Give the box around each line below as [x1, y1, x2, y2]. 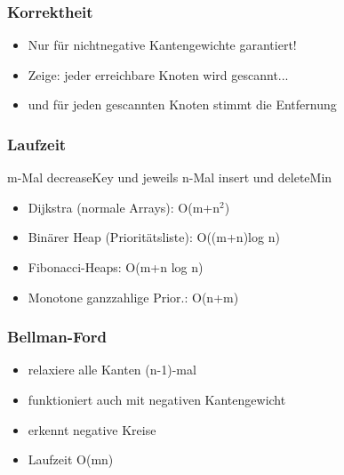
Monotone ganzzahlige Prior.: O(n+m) [28, 287, 239, 306]
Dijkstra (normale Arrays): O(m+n [28, 197, 220, 216]
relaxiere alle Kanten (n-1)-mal [28, 360, 196, 379]
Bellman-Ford [7, 326, 107, 348]
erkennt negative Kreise [28, 420, 156, 439]
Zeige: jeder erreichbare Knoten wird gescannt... [28, 65, 289, 84]
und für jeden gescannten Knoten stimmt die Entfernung [28, 95, 337, 114]
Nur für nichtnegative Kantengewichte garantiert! [28, 36, 297, 54]
